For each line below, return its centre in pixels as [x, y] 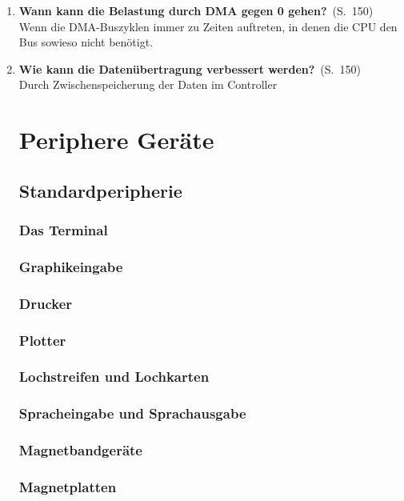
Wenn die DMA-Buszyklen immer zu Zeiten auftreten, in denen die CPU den [208, 26]
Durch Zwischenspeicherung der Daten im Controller [148, 84]
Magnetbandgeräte [80, 450]
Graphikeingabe [71, 266]
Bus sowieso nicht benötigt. [86, 42]
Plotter [42, 340]
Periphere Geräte [116, 140]
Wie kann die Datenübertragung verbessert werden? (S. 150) [190, 68]
